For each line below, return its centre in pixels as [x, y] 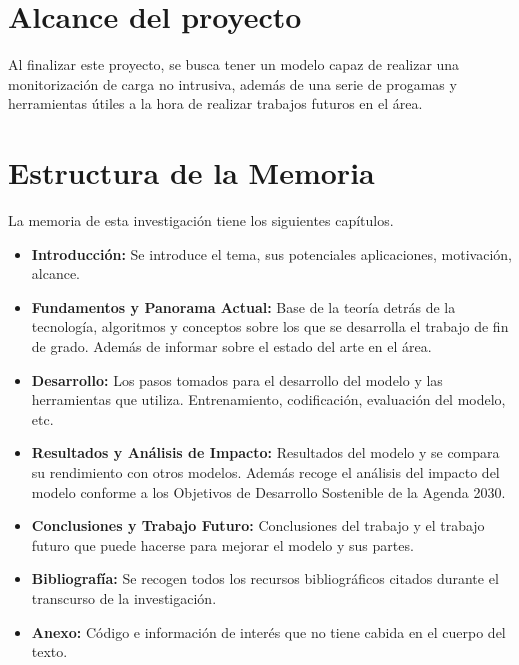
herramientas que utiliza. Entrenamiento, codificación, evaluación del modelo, [268, 399]
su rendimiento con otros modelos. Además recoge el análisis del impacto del [265, 471]
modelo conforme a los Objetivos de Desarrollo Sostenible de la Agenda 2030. [268, 491]
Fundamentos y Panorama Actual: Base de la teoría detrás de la [243, 306]
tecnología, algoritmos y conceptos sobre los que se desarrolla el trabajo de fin [270, 326]
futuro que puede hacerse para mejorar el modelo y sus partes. [222, 544]
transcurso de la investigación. [124, 597]
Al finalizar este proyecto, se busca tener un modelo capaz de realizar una [234, 64]
